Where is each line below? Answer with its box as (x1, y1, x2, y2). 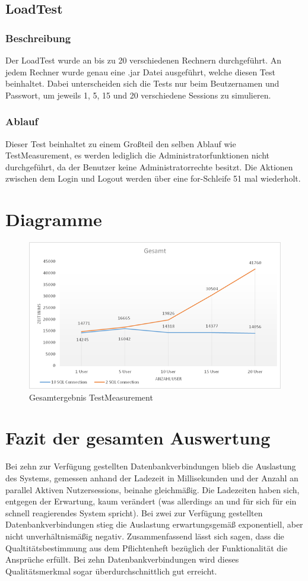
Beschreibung (5, 30, 71, 45)
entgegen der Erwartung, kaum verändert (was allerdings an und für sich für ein (5, 495, 297, 507)
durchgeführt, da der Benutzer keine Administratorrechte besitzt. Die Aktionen (5, 160, 293, 173)
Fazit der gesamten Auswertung (5, 426, 271, 450)
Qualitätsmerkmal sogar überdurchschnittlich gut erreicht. (5, 564, 217, 577)
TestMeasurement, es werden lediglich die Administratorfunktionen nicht (5, 149, 269, 161)
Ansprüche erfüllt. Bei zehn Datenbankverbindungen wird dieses (5, 553, 239, 566)
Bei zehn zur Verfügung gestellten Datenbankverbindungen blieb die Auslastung (5, 460, 296, 472)
